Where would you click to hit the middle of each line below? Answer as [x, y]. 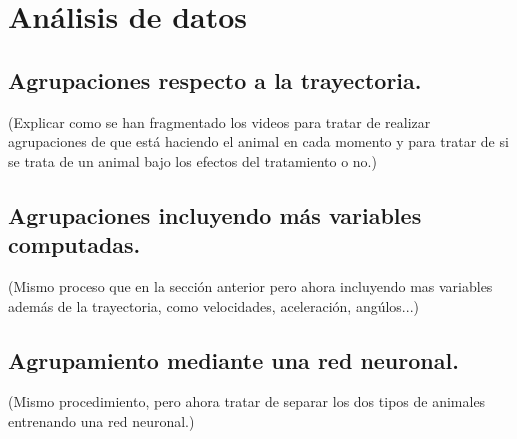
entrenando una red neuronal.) [101, 420]
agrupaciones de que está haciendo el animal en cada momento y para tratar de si [258, 141]
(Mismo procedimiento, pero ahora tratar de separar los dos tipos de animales [247, 401]
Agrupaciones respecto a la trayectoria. [215, 79]
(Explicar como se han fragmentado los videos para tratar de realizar [219, 121]
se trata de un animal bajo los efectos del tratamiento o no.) [192, 160]
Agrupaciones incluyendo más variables [215, 214]
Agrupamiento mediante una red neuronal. [233, 359]
